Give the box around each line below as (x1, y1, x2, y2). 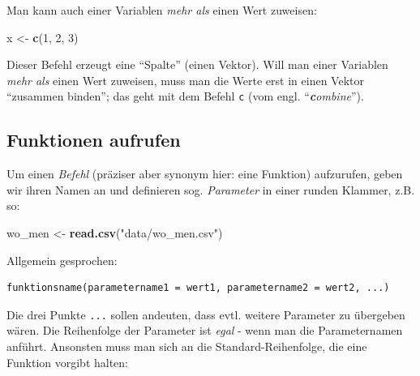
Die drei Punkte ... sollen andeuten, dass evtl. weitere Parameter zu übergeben (6, 305, 405, 323)
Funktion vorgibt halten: (6, 353, 129, 370)
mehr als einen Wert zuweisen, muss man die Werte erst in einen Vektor (6, 71, 364, 88)
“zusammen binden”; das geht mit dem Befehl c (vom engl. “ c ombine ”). (6, 88, 364, 105)
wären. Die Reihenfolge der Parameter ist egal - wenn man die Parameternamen (6, 322, 403, 339)
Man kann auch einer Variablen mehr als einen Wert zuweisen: (6, 2, 317, 18)
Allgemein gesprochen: (6, 251, 118, 268)
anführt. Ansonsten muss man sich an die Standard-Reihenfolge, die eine (6, 338, 367, 355)
